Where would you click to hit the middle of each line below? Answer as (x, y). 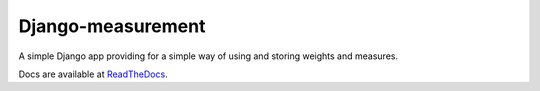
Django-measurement (112, 26)
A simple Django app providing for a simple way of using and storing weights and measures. (208, 56)
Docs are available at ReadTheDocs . (93, 74)
